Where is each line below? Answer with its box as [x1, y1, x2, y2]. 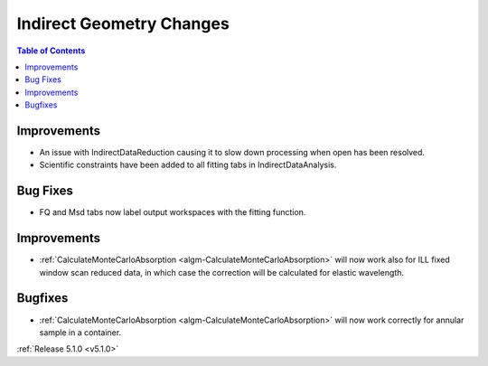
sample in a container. [39, 326, 122, 338]
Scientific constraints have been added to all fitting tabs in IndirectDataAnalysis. [39, 159, 337, 171]
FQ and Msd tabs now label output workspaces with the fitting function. [39, 207, 306, 218]
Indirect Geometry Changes [16, 14, 230, 33]
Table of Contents [16, 45, 86, 56]
